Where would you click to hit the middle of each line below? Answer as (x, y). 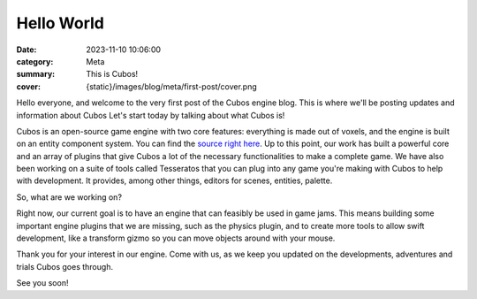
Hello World (61, 23)
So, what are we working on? (69, 197)
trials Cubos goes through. (65, 266)
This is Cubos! (112, 74)
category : (35, 61)
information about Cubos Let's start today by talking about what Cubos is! (151, 115)
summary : (36, 74)
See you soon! (42, 283)
